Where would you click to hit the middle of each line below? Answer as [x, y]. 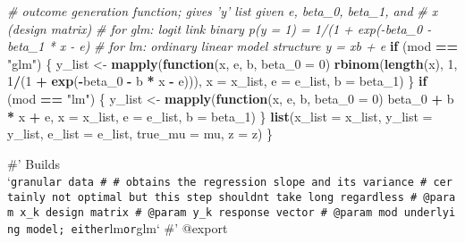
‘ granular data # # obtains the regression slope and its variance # [217, 181]
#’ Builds [34, 163]
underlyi [430, 212]
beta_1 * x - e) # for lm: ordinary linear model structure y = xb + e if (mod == [232, 46]
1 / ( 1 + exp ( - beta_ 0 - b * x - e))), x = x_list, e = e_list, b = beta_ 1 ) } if [217, 81]
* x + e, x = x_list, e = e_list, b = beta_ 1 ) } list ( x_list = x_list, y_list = [220, 116]
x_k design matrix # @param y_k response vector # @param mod [209, 212]
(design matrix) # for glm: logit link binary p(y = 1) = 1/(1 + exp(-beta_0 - [220, 28]
